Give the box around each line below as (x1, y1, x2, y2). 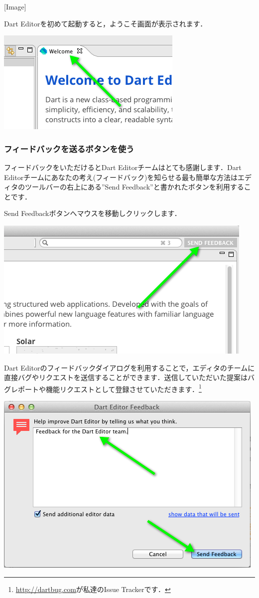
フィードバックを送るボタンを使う (4, 142, 134, 155)
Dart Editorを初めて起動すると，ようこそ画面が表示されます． (4, 18, 207, 28)
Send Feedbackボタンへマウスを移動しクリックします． (4, 208, 181, 218)
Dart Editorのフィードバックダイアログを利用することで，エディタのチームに (4, 362, 255, 373)
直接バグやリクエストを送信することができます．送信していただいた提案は (4, 372, 248, 383)
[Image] (4, 1, 26, 11)
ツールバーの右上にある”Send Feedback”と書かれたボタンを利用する (24, 182, 244, 192)
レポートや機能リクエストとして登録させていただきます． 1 (10, 382, 202, 394)
